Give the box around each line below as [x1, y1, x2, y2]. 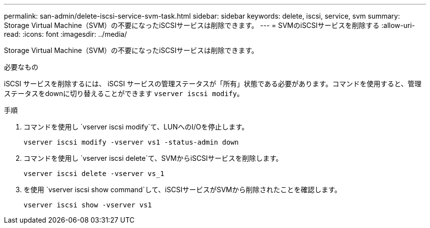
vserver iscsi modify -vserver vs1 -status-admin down [24, 138, 239, 146]
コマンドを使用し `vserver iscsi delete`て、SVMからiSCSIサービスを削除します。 [24, 154, 283, 162]
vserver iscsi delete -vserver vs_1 [24, 170, 164, 177]
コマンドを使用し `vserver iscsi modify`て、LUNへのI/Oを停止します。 [24, 123, 249, 131]
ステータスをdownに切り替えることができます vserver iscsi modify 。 [4, 89, 244, 98]
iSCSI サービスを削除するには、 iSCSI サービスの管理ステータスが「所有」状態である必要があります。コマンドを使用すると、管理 [4, 79, 422, 88]
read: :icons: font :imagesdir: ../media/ [4, 30, 127, 38]
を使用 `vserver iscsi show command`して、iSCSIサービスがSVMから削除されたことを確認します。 [24, 185, 342, 194]
